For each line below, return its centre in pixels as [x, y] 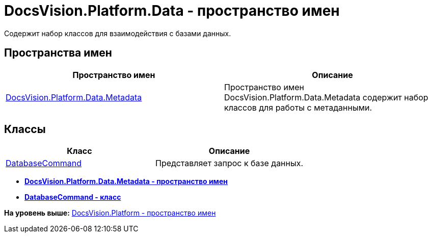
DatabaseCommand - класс [73, 197]
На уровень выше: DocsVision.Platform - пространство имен [110, 213]
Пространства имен [58, 53]
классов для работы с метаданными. [298, 107]
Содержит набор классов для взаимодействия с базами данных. [118, 33]
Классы [25, 129]
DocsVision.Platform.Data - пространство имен [172, 11]
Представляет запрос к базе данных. [229, 163]
